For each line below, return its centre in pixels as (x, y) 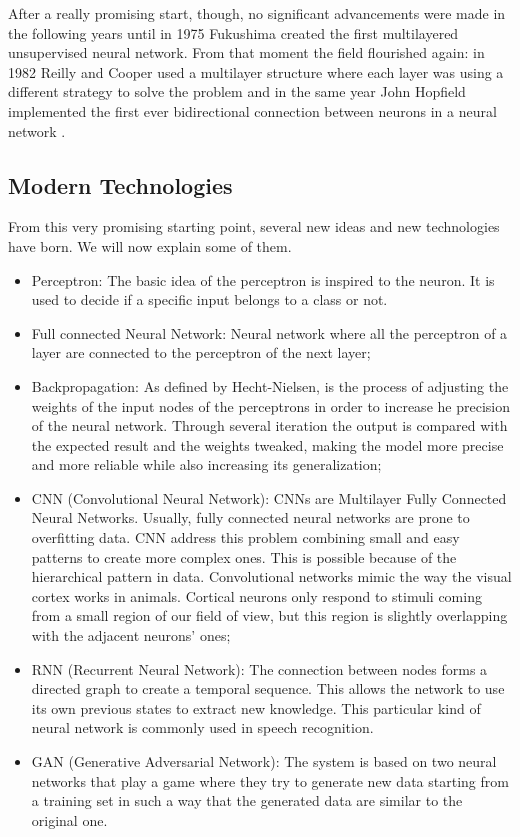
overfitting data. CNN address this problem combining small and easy (245, 537)
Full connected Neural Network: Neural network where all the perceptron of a (269, 332)
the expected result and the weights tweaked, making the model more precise (267, 444)
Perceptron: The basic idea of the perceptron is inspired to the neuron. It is (263, 279)
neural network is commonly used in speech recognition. (202, 727)
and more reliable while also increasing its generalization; (206, 464)
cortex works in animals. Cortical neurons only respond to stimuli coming (256, 595)
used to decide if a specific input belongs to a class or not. (209, 299)
